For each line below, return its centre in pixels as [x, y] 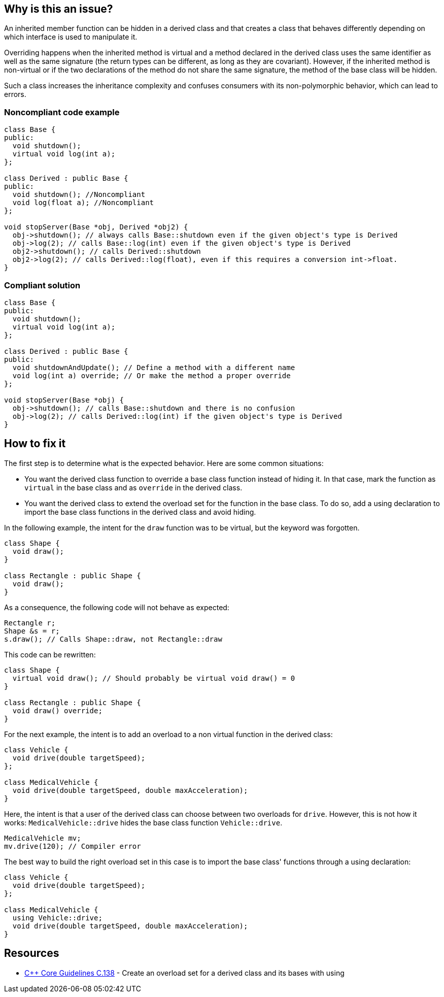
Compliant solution [42, 285]
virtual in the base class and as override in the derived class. [133, 487]
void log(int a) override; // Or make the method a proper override [151, 375]
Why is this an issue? [59, 9]
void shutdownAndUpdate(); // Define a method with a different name [154, 367]
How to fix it [35, 444]
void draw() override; [57, 710]
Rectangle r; [30, 623]
